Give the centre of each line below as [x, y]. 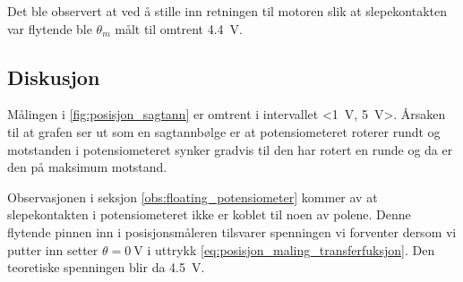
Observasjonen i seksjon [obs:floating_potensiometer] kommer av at [193, 197]
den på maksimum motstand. [87, 167]
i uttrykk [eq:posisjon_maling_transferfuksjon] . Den [291, 249]
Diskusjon [54, 77]
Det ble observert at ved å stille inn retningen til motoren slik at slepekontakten [227, 11]
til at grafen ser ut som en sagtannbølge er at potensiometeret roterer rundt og [224, 131]
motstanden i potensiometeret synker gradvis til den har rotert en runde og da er [230, 149]
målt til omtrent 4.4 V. [179, 28]
